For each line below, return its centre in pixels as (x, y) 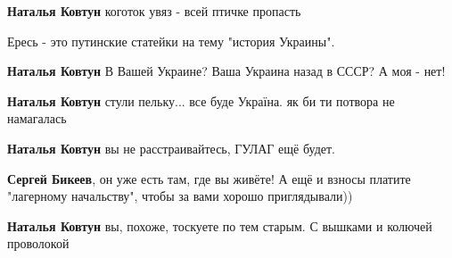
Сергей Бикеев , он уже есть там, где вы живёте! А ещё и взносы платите (209, 178)
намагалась (37, 118)
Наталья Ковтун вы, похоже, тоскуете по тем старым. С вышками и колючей (220, 225)
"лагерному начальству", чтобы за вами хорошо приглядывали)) (180, 196)
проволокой (38, 243)
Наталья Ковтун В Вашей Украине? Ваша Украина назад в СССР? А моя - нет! (226, 71)
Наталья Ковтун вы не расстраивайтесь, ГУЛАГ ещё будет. (171, 148)
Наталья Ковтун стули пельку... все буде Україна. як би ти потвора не (201, 100)
